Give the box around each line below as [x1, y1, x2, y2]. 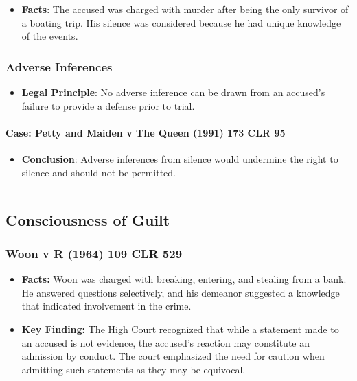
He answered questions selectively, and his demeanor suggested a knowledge [21, 285, 340, 299]
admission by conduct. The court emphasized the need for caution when [21, 349, 325, 363]
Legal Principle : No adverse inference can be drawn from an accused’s [21, 85, 325, 99]
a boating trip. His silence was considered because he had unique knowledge [21, 15, 341, 30]
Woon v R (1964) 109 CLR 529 [5, 244, 183, 262]
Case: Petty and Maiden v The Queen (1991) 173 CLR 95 [5, 125, 286, 139]
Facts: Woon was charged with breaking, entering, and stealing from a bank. [21, 272, 347, 286]
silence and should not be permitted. [21, 165, 176, 179]
